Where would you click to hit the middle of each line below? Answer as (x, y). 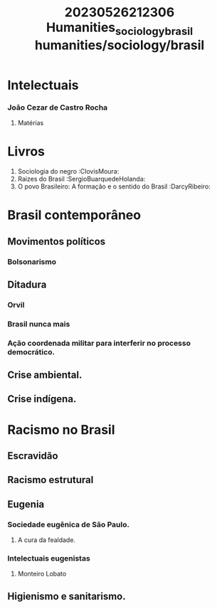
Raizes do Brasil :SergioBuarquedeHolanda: (81, 179)
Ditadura (27, 284)
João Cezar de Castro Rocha (58, 107)
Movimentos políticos (57, 242)
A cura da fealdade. (47, 540)
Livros (26, 152)
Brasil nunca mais (39, 324)
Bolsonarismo (32, 262)
